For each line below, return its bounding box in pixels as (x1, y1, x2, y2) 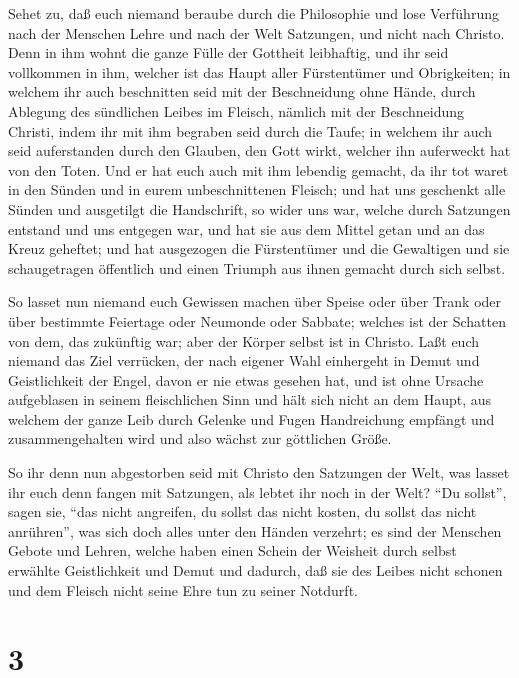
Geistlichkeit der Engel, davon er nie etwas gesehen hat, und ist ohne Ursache (8, 369, 484, 390)
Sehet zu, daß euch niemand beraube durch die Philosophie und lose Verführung (8, 3, 499, 23)
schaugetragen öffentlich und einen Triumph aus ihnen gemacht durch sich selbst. (8, 257, 506, 278)
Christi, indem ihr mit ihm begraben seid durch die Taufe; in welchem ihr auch (8, 120, 493, 141)
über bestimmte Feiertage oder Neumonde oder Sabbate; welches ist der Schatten (8, 310, 506, 331)
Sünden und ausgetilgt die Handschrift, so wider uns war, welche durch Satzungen (8, 198, 511, 219)
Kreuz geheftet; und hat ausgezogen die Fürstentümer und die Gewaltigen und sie (8, 238, 510, 259)
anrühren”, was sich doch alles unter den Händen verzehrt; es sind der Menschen (8, 520, 502, 541)
